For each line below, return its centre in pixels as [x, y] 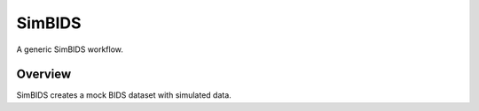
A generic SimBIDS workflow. [70, 49]
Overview [44, 74]
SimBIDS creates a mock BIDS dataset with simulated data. [124, 95]
